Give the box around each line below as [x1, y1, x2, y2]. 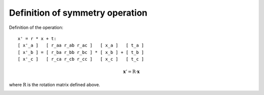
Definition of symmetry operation [9, 7, 148, 18]
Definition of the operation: [9, 24, 64, 30]
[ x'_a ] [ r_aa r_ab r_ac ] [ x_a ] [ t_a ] [18, 43, 144, 48]
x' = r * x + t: [18, 36, 57, 41]
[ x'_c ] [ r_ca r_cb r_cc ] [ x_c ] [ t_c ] [18, 56, 144, 62]
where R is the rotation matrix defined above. [9, 81, 100, 88]
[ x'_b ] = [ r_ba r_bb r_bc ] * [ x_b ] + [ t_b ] [18, 49, 144, 55]
